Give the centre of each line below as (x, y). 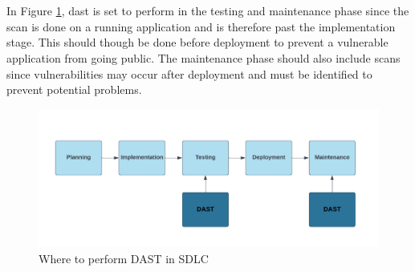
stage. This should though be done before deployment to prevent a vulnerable (197, 42)
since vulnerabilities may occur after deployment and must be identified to (189, 73)
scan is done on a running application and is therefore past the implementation (201, 26)
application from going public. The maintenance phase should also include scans (203, 57)
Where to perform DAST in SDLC (124, 258)
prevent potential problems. (74, 89)
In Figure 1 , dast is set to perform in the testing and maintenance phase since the (208, 11)
